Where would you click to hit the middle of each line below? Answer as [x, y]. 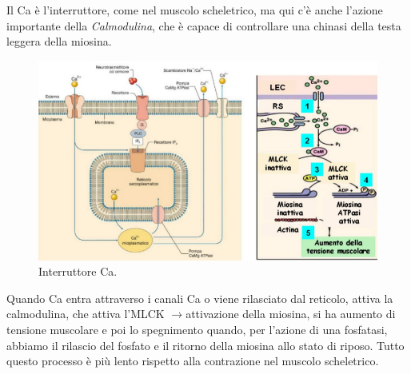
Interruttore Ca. [78, 271]
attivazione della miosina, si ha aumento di [291, 314]
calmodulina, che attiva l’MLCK [86, 314]
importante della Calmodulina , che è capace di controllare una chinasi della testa [204, 25]
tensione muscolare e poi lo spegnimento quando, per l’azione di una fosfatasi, [197, 329]
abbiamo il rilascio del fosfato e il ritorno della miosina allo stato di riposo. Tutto [205, 345]
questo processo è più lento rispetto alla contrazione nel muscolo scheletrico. [193, 361]
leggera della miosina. [59, 41]
